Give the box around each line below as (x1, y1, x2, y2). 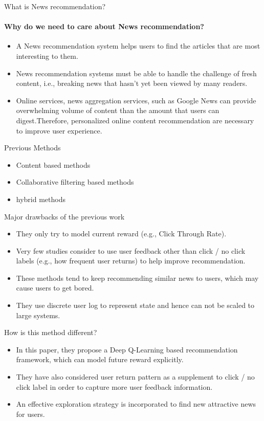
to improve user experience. (16, 125, 102, 136)
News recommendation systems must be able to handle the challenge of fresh (16, 68, 257, 78)
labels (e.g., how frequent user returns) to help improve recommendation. (16, 255, 246, 266)
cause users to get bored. (16, 282, 94, 293)
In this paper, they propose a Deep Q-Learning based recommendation (16, 344, 238, 354)
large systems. (16, 309, 60, 320)
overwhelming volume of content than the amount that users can (16, 105, 219, 116)
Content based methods (16, 159, 91, 170)
